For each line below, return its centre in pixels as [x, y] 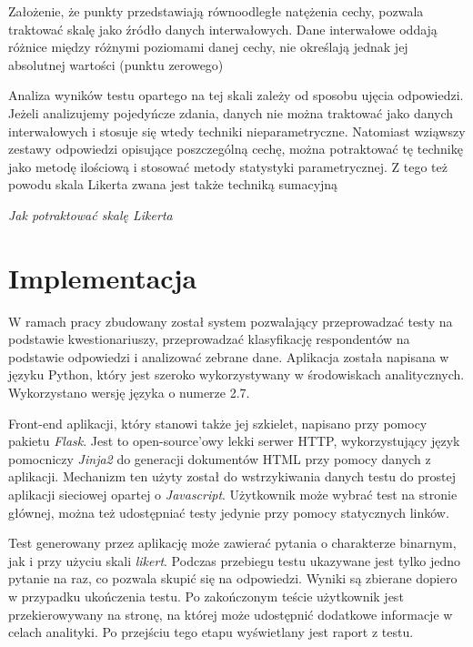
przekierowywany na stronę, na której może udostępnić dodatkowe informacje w [231, 614]
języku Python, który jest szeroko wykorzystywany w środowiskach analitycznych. [236, 374]
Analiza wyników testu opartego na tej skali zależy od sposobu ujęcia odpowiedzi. [236, 95]
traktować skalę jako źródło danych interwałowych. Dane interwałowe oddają [223, 29]
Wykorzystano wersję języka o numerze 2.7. [129, 393]
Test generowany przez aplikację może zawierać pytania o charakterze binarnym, [232, 543]
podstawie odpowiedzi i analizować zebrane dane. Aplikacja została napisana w [229, 356]
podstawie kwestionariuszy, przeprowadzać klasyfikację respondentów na [209, 339]
